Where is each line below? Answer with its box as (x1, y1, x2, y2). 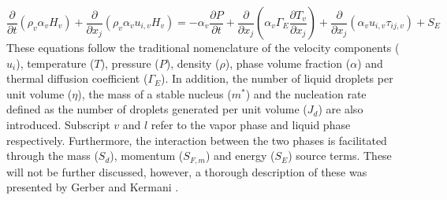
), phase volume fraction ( (225, 54, 351, 71)
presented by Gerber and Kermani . (6, 179, 179, 195)
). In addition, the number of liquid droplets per (161, 70, 393, 87)
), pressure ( (100, 54, 159, 71)
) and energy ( (205, 147, 275, 164)
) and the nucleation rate (245, 85, 367, 102)
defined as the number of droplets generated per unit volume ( (6, 101, 307, 117)
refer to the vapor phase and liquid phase (151, 116, 351, 132)
